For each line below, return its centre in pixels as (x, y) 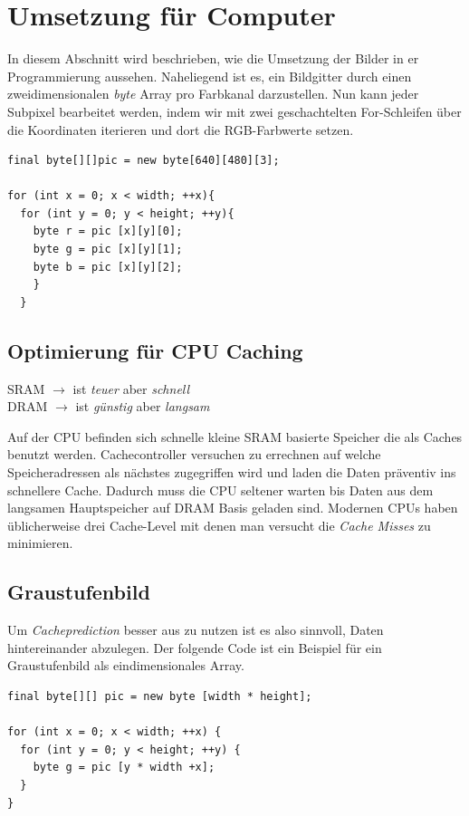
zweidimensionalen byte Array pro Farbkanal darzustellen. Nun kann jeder (213, 94)
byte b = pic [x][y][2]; (108, 267)
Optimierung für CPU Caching (155, 350)
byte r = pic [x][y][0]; (108, 231)
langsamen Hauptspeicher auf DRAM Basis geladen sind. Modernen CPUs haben (233, 508)
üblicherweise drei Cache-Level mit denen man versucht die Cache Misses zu (219, 525)
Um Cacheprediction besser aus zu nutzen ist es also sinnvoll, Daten (196, 630)
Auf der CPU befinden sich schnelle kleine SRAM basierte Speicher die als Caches (235, 436)
